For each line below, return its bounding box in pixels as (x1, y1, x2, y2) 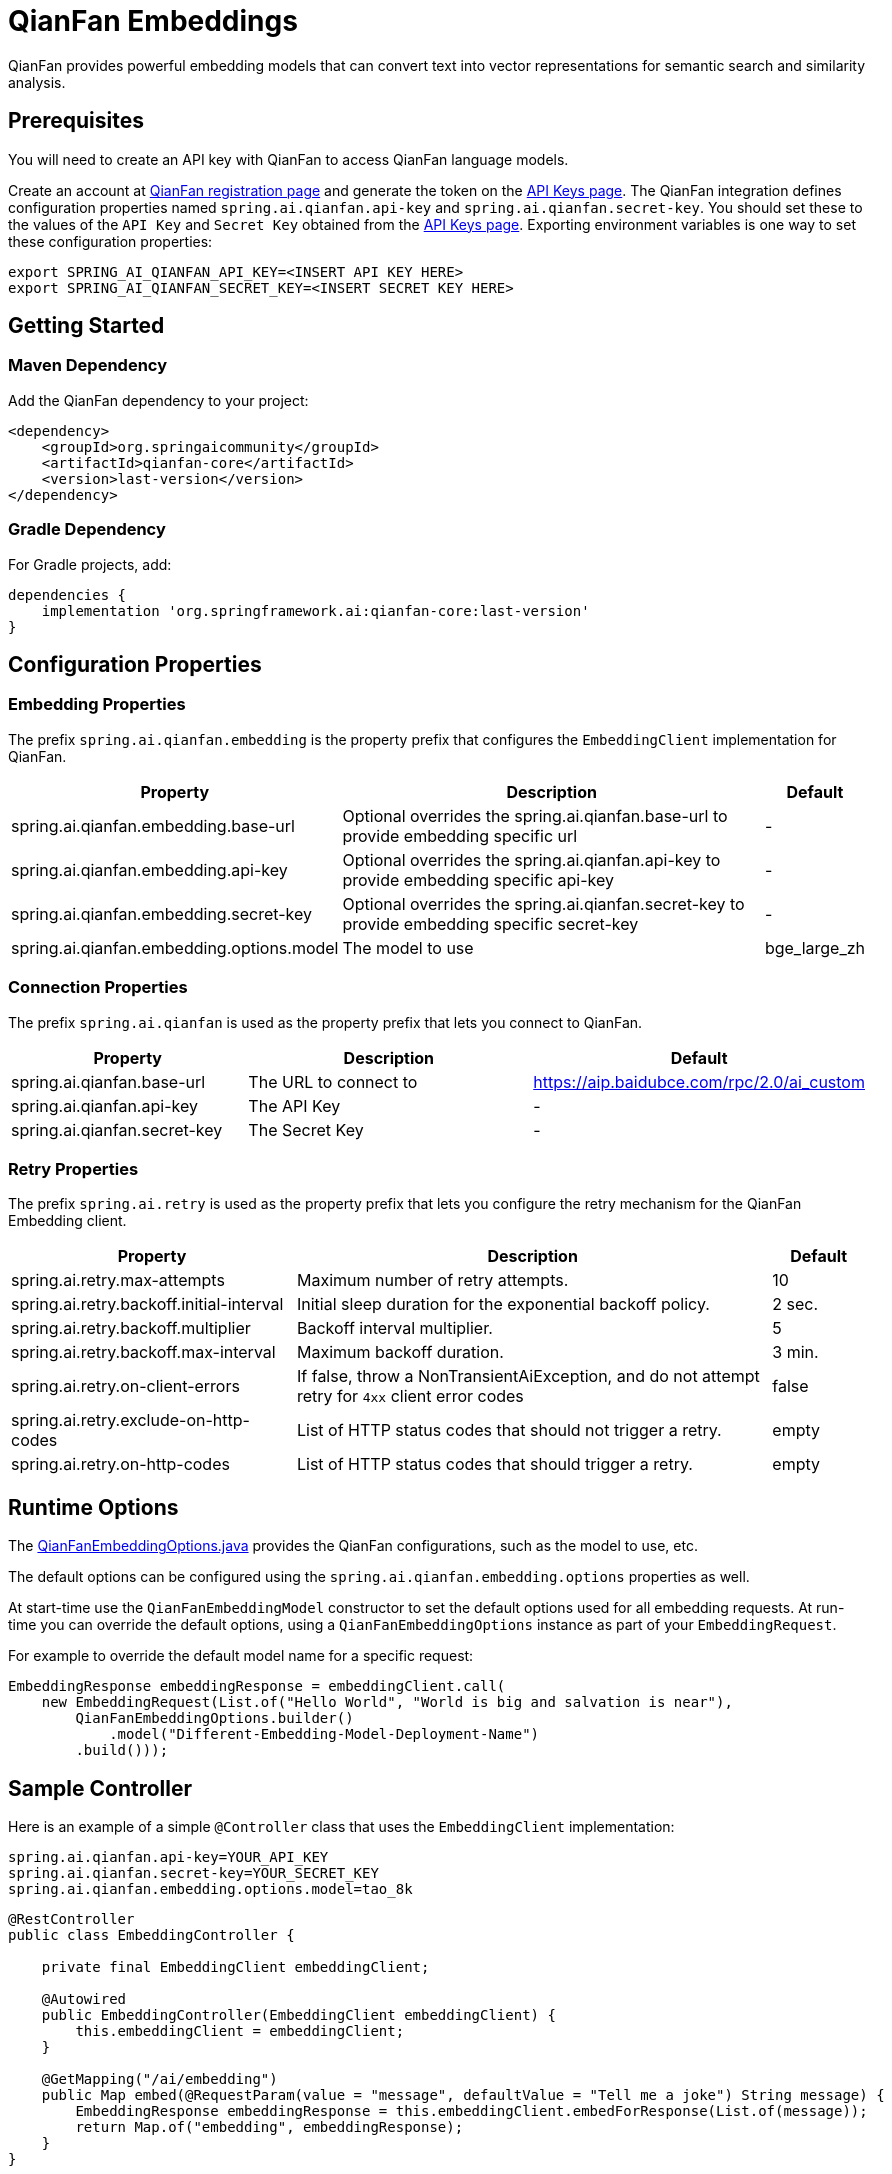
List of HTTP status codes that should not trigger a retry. (296, 1420, 722, 1441)
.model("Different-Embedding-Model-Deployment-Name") (109, 1726, 540, 1743)
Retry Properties (8, 1158, 139, 1179)
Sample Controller (8, 1775, 193, 1801)
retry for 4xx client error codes (296, 1386, 524, 1407)
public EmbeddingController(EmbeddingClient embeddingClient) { (41, 2006, 556, 2023)
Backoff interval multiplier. (296, 1318, 493, 1339)
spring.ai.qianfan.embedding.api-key (11, 859, 288, 880)
